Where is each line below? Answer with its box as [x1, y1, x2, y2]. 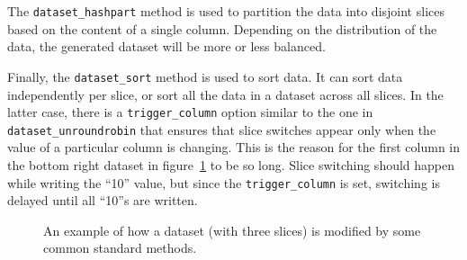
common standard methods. [43, 238, 197, 257]
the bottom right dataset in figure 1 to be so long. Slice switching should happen [7, 156, 455, 174]
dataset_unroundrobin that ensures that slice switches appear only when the [7, 120, 436, 139]
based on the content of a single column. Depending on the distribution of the [7, 19, 437, 38]
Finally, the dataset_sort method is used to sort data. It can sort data [7, 67, 403, 85]
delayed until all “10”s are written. [7, 191, 198, 210]
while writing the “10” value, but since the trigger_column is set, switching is [7, 173, 440, 192]
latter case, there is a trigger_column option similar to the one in [7, 103, 373, 121]
